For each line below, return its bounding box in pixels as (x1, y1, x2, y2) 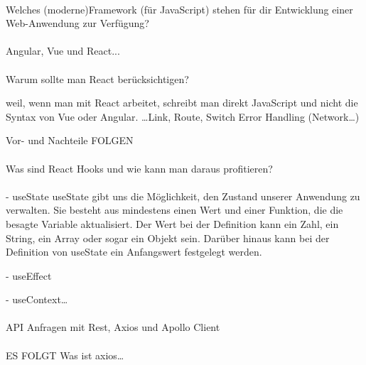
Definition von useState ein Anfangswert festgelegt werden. (6, 244, 262, 259)
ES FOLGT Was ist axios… (6, 347, 124, 362)
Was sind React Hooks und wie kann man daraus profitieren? (6, 160, 273, 175)
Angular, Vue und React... (6, 43, 120, 58)
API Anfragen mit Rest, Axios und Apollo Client (6, 320, 220, 334)
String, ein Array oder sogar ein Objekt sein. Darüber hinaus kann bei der (6, 230, 330, 245)
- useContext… (6, 292, 68, 307)
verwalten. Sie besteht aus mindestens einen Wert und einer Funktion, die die (6, 202, 343, 217)
